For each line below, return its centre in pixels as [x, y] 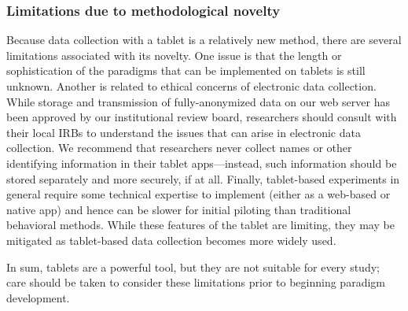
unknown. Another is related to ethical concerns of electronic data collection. [191, 86]
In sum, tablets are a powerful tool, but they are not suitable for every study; [193, 267]
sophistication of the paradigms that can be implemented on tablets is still [186, 70]
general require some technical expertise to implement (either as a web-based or [198, 194]
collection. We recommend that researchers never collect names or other [179, 148]
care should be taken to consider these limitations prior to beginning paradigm [196, 282]
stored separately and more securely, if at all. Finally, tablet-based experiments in [203, 178]
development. [38, 297]
